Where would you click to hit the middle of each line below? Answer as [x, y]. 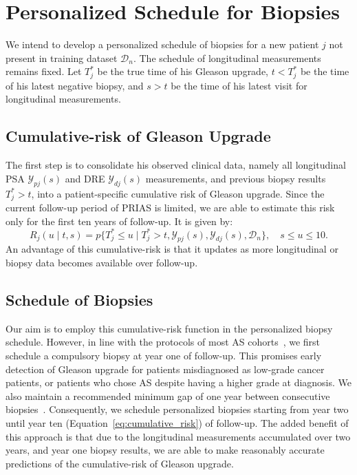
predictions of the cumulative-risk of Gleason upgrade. [120, 463]
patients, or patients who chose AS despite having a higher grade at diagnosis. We [179, 382]
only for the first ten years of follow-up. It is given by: [119, 221]
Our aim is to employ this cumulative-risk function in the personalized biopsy [169, 328]
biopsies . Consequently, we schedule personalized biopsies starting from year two [177, 409]
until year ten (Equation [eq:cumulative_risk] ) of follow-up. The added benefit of [177, 423]
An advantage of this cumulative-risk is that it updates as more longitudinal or [172, 249]
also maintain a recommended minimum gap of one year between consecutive [168, 395]
